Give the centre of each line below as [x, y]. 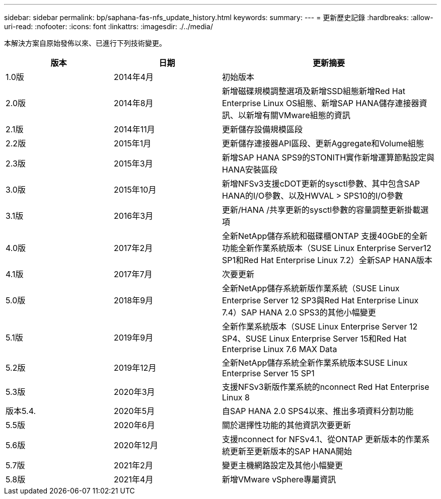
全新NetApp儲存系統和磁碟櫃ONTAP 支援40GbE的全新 [325, 236]
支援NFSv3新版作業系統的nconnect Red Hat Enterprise [326, 387]
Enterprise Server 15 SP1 [268, 373]
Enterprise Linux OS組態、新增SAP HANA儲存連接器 [321, 103]
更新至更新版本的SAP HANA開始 [291, 451]
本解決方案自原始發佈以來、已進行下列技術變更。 [85, 43]
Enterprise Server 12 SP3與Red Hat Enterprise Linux [320, 300]
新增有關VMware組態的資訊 [298, 115]
